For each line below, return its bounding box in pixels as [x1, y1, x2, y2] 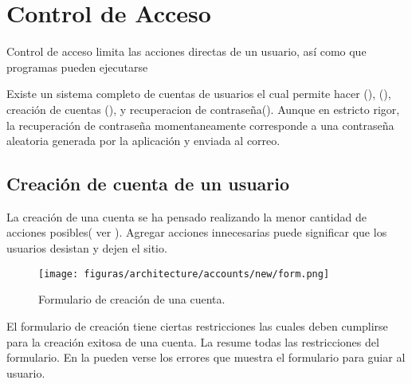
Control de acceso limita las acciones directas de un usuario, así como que [6, 43, 367, 60]
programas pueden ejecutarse [6, 58, 148, 75]
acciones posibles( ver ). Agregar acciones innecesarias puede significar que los [6, 224, 387, 241]
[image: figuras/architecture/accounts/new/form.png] [38, 268, 330, 280]
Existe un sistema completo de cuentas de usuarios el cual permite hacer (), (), [6, 85, 391, 102]
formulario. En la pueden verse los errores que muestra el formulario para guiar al [6, 349, 406, 366]
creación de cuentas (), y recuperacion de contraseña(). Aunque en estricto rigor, [6, 100, 400, 117]
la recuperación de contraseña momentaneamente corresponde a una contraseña [6, 116, 394, 133]
